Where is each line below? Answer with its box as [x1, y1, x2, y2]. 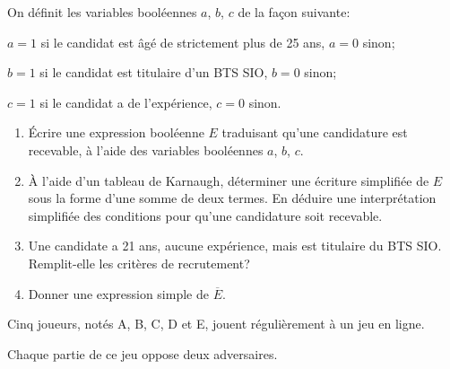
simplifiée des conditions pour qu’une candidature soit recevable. [28, 206, 383, 224]
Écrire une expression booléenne [28, 123, 204, 142]
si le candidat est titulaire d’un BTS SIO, [39, 63, 268, 82]
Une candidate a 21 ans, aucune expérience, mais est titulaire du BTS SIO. [28, 236, 442, 255]
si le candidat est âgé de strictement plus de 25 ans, [40, 32, 325, 51]
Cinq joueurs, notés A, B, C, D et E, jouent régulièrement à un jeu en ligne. [7, 314, 425, 333]
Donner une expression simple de [28, 284, 209, 303]
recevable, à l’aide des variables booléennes [28, 140, 264, 159]
